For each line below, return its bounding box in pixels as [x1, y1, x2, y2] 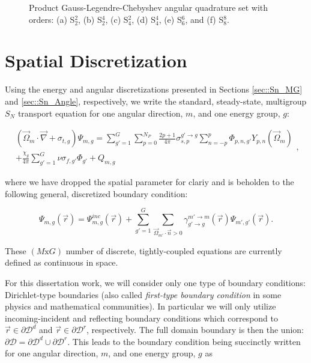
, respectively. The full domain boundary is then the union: [86, 323, 304, 336]
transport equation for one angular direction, [17, 106, 183, 119]
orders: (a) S [29, 13, 75, 25]
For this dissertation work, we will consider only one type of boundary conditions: [5, 276, 306, 288]
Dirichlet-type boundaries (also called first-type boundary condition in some [5, 288, 282, 300]
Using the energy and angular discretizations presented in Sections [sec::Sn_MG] [5, 83, 303, 96]
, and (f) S [185, 13, 224, 25]
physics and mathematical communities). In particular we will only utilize [5, 300, 276, 313]
